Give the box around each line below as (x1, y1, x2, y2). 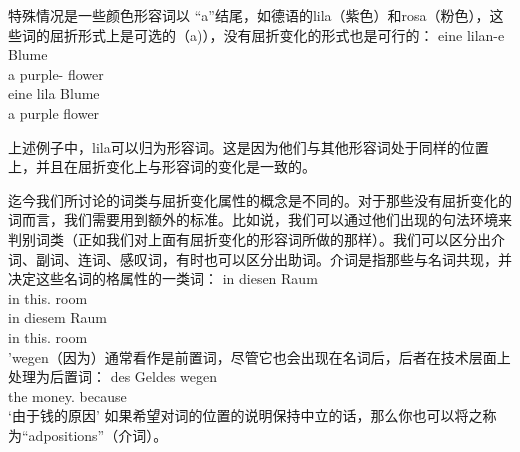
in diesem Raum (8, 307, 108, 328)
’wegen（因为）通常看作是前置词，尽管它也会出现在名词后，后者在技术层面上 (8, 346, 511, 367)
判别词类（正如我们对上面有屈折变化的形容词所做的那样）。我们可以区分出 (8, 228, 491, 249)
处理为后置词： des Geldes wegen (8, 366, 218, 387)
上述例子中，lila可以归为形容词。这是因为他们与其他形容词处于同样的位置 (8, 136, 489, 157)
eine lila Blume (8, 83, 100, 104)
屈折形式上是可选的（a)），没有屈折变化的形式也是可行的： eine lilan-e (49, 24, 505, 45)
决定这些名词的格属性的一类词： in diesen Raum (8, 268, 318, 289)
